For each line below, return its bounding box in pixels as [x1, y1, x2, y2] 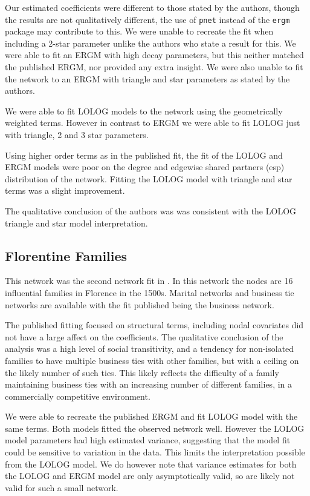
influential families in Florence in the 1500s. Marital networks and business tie [5, 286, 294, 299]
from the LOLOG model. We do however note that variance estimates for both [5, 457, 297, 470]
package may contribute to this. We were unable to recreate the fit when [5, 25, 274, 38]
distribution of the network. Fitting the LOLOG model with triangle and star [5, 172, 292, 185]
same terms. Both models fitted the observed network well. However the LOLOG [5, 422, 305, 434]
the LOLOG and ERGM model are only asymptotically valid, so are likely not [5, 469, 295, 482]
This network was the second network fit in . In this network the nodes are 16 [5, 274, 293, 287]
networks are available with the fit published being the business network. [5, 298, 274, 311]
